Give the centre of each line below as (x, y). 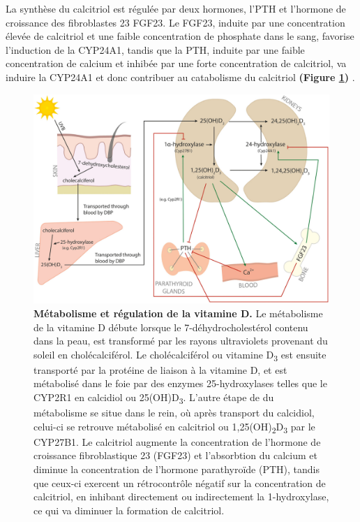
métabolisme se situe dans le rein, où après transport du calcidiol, (174, 413)
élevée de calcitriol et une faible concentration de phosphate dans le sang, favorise (180, 36)
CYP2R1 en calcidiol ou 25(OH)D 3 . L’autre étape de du (154, 398)
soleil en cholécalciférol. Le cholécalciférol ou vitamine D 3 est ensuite (180, 355)
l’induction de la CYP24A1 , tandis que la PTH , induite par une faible (155, 49)
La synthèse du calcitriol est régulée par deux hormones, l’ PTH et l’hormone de (176, 8)
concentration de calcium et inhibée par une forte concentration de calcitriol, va (176, 63)
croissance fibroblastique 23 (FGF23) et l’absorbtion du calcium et (175, 455)
